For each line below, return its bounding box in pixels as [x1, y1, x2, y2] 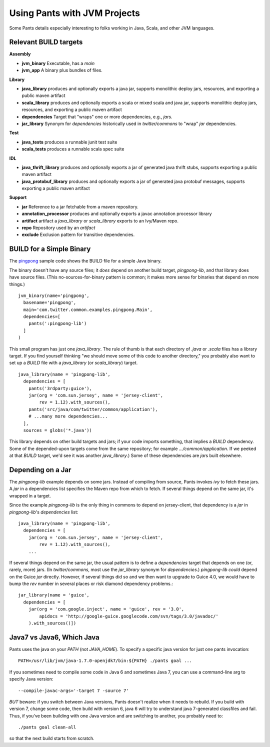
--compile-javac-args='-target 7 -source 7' [18, 687, 129, 693]
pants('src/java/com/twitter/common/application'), [28, 406, 158, 412]
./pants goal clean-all [18, 724, 76, 730]
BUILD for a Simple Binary [9, 245, 91, 253]
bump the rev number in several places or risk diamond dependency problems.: [9, 580, 173, 587]
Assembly [9, 51, 31, 57]
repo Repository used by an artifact [21, 225, 95, 231]
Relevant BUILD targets [9, 38, 83, 46]
